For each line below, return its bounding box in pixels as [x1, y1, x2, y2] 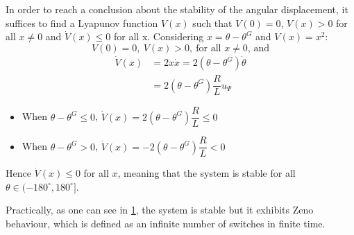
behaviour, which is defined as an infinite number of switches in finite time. [6, 216, 326, 231]
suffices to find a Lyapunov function [6, 15, 158, 30]
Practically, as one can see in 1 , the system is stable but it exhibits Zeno [6, 202, 314, 217]
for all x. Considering [114, 29, 204, 44]
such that [192, 15, 233, 30]
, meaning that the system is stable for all [117, 166, 296, 180]
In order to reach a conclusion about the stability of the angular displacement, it [6, 2, 348, 16]
